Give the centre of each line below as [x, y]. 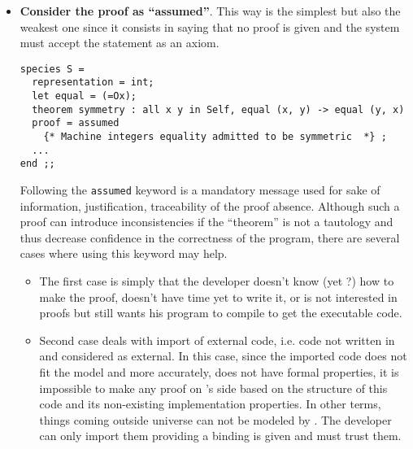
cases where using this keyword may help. [124, 253]
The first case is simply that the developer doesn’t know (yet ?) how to [217, 281]
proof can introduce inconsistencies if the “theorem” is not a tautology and [206, 222]
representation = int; [93, 83]
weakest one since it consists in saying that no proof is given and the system [210, 26]
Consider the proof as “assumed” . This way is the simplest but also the [210, 11]
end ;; [37, 164]
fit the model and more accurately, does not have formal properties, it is [219, 372]
